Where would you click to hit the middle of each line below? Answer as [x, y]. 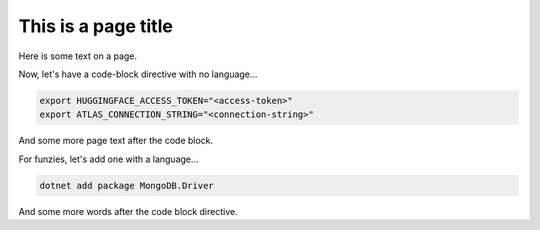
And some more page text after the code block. [116, 141]
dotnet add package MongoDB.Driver [126, 185]
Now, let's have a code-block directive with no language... [138, 74]
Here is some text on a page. [78, 56]
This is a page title [96, 26]
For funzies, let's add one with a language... [108, 159]
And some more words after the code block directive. [128, 211]
